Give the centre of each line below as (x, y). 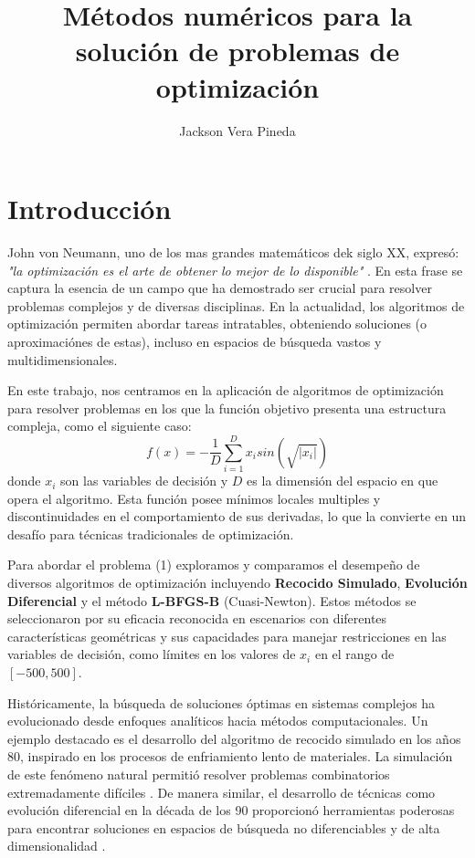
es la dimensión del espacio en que (343, 481)
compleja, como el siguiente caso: (100, 426)
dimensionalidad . (57, 846)
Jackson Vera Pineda (237, 130)
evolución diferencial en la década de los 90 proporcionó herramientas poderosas (231, 810)
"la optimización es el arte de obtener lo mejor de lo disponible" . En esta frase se (235, 270)
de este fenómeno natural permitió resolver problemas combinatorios (199, 774)
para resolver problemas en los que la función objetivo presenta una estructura (227, 408)
